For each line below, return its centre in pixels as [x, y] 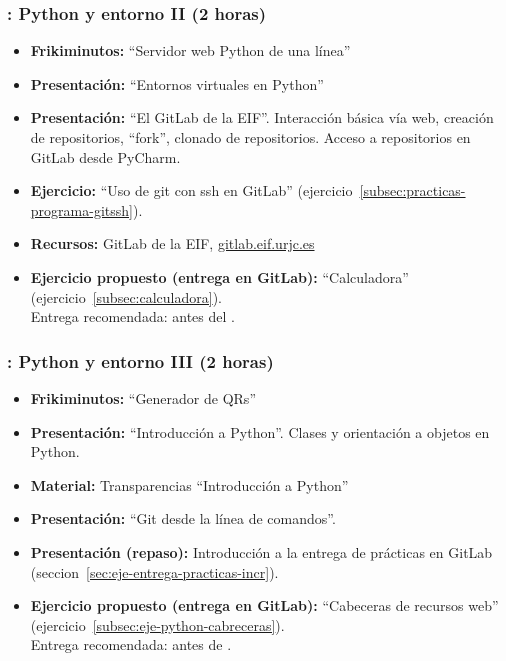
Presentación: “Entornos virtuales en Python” [177, 83]
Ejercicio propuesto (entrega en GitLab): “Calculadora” [219, 276]
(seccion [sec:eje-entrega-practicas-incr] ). [154, 571]
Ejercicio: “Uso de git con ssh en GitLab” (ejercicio [191, 190]
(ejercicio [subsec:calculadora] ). [126, 296]
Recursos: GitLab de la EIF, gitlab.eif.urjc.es [172, 243]
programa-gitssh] [81, 209]
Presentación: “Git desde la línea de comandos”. [183, 518]
